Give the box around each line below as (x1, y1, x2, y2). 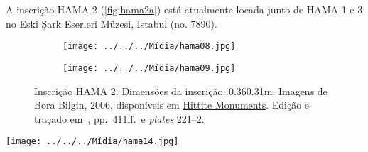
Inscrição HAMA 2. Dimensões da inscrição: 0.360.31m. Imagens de (34, 83, 328, 98)
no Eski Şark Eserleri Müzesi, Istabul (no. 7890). (6, 16, 217, 31)
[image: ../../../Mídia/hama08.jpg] (63, 41, 236, 52)
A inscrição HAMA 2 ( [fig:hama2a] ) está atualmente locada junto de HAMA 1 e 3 (6, 2, 363, 16)
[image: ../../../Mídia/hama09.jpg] (63, 63, 236, 73)
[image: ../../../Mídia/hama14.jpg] (6, 136, 179, 147)
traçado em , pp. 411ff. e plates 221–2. (34, 111, 205, 126)
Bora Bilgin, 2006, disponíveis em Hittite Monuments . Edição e (34, 97, 310, 112)
